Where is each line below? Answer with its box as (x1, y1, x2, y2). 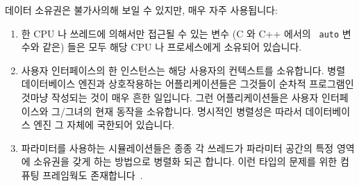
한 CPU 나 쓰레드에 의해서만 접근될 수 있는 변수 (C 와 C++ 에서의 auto (21, 26, 340, 40)
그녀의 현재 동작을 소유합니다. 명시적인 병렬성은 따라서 (65, 103, 302, 118)
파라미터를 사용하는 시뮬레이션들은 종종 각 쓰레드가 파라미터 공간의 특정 (21, 140, 334, 155)
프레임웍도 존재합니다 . (42, 168, 143, 182)
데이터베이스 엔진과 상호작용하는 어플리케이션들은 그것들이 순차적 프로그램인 (21, 76, 354, 91)
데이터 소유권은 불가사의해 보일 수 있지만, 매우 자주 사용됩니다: (5, 3, 278, 17)
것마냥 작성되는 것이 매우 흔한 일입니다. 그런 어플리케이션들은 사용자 (21, 90, 319, 105)
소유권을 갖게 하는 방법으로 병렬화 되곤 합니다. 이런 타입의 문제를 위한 (33, 154, 337, 169)
